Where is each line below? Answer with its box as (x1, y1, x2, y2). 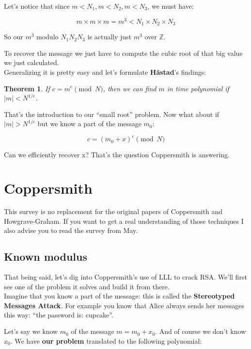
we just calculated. (4, 57, 59, 67)
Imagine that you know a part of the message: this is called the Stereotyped (4, 291, 235, 301)
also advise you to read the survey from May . (4, 225, 138, 235)
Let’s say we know (4, 326, 58, 336)
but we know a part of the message (37, 118, 141, 129)
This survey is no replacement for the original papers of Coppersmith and (4, 206, 222, 216)
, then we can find (103, 83, 157, 93)
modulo (36, 32, 59, 42)
